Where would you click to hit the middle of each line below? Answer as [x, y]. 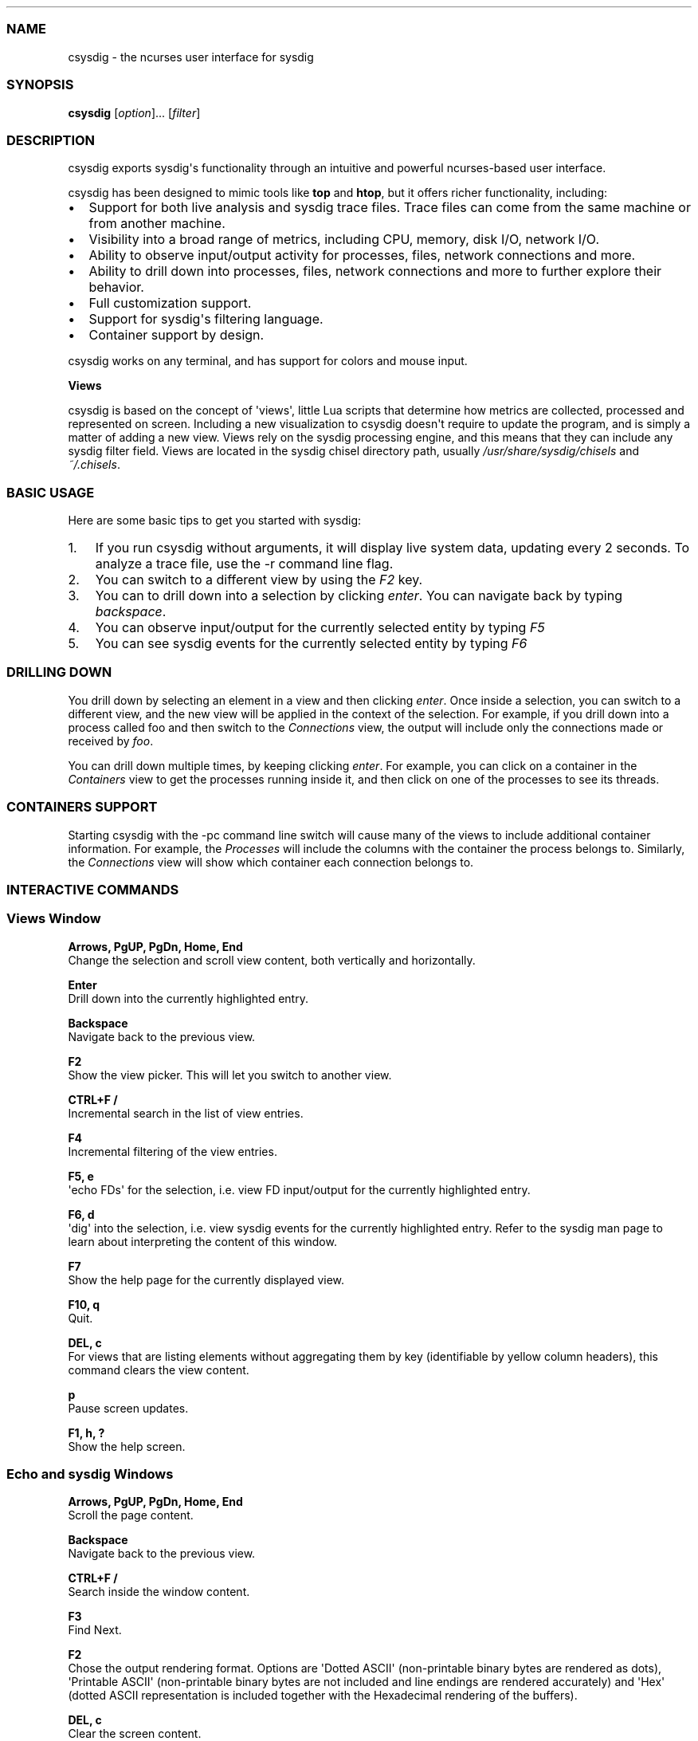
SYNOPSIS [40, 85]
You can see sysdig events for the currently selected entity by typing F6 [311, 643]
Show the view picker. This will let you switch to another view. [230, 1075]
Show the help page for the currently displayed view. [206, 1279]
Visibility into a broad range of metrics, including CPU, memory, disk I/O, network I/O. [344, 240]
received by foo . [111, 741]
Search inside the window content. [159, 1592]
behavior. [116, 287]
